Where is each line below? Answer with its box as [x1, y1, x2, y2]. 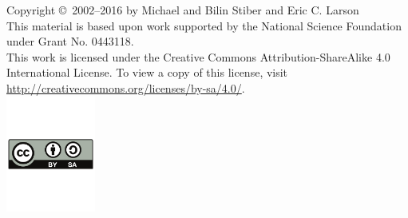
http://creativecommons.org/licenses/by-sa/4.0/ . [6, 79, 245, 96]
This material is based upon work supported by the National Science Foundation [6, 17, 402, 34]
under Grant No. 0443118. [6, 33, 134, 50]
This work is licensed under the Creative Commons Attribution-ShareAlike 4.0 [6, 48, 390, 65]
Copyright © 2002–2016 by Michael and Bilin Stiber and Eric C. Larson [6, 2, 359, 18]
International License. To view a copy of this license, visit [6, 64, 288, 81]
